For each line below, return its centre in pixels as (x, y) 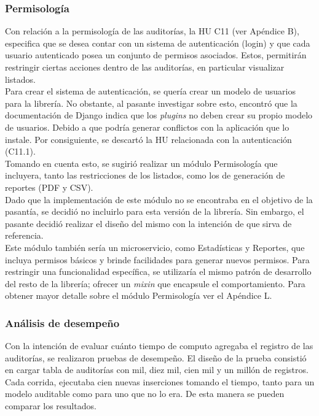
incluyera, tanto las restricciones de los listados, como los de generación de (145, 175)
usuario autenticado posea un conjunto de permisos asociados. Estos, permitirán (156, 55)
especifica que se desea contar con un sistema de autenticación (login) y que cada (158, 43)
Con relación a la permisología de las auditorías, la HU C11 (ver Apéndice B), (152, 31)
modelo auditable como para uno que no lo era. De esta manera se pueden (145, 394)
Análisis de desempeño (62, 322)
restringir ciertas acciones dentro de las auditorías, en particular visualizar (145, 67)
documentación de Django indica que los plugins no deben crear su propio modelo (159, 115)
